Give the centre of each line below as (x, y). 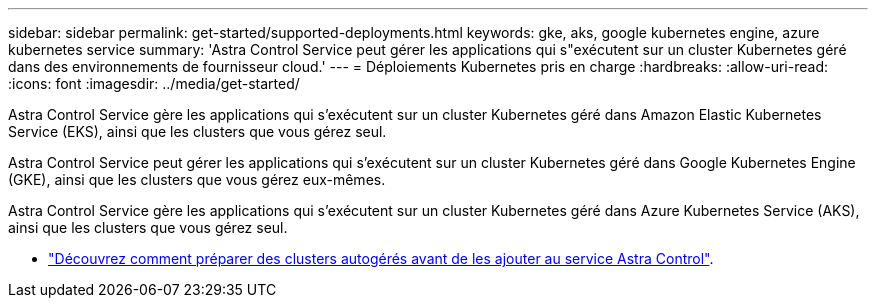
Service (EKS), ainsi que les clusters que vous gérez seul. (197, 131)
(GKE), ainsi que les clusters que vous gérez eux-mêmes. (197, 179)
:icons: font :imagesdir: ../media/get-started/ (154, 83)
